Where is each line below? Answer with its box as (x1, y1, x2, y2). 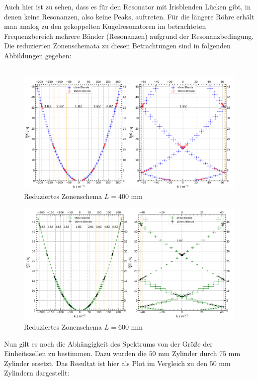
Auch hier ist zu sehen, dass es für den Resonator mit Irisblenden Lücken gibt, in (4, 1, 251, 11)
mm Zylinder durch (158, 348, 217, 359)
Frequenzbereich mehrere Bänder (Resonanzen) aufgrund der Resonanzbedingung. (4, 30, 254, 41)
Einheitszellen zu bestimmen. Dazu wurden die (4, 348, 147, 359)
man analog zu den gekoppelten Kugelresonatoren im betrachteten (4, 21, 206, 31)
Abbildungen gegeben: (4, 50, 72, 60)
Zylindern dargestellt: (4, 368, 70, 378)
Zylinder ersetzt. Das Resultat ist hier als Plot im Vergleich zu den (4, 358, 208, 368)
